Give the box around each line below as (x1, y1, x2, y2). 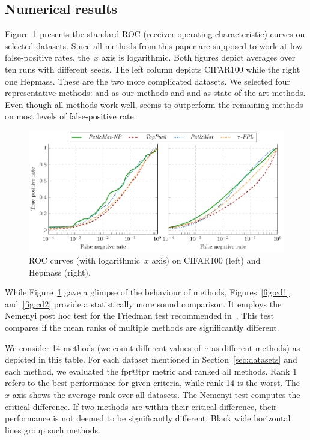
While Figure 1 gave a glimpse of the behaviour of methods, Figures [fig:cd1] (5, 286, 290, 298)
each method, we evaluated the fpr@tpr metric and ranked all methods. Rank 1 (5, 364, 297, 377)
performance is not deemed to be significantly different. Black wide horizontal (5, 412, 291, 424)
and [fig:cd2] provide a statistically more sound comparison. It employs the (5, 297, 282, 310)
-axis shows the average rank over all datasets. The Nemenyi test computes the (10, 388, 300, 400)
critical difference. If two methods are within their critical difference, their (5, 400, 277, 412)
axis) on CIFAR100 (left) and (151, 254, 261, 267)
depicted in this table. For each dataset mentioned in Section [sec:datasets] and (5, 353, 297, 366)
